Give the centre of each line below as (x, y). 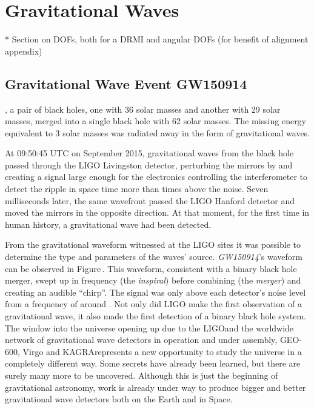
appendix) (24, 51)
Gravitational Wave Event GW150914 (126, 83)
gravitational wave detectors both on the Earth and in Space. (119, 399)
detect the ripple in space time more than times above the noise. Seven (137, 189)
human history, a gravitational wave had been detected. (108, 224)
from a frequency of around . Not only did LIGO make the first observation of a (153, 304)
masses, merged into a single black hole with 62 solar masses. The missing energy (156, 121)
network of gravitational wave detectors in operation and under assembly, (141, 340)
